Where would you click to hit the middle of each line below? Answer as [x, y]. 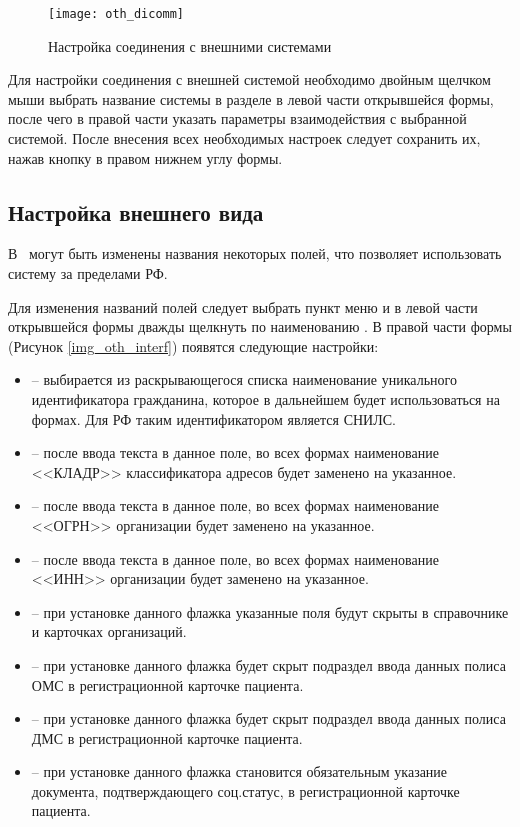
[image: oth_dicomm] [116, 14]
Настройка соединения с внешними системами [190, 45]
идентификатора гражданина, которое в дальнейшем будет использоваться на [265, 398]
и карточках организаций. [109, 631]
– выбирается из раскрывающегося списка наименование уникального [244, 379]
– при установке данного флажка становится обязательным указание [239, 771]
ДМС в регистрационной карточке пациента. [167, 737]
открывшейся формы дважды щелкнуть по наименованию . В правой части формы [260, 326]
